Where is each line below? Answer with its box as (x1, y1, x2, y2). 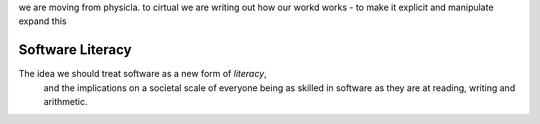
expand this (18, 15, 67, 27)
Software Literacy (18, 41, 132, 59)
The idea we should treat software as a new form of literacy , (18, 68, 267, 80)
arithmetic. (43, 96, 88, 108)
